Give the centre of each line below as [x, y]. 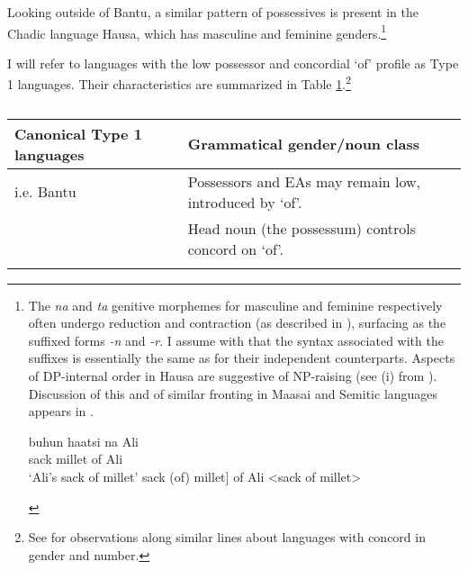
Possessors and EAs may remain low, [304, 181]
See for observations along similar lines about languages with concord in [227, 537]
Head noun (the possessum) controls [302, 228]
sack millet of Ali [76, 459]
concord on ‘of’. [236, 249]
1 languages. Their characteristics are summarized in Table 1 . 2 [179, 83]
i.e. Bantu [45, 192]
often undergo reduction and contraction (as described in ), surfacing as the [237, 323]
